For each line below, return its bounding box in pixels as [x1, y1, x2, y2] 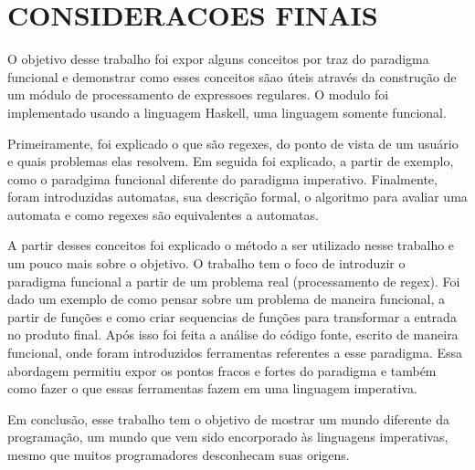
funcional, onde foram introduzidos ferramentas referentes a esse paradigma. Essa [7, 343, 463, 362]
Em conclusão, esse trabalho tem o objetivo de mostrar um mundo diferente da [7, 409, 450, 428]
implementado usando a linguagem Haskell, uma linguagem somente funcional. [7, 102, 447, 121]
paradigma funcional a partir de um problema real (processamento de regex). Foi [7, 271, 460, 290]
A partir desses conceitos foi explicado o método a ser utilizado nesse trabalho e [7, 235, 455, 255]
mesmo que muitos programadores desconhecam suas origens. [7, 445, 350, 464]
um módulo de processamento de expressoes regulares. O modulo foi [7, 85, 389, 104]
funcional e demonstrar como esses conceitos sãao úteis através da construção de [7, 67, 457, 86]
